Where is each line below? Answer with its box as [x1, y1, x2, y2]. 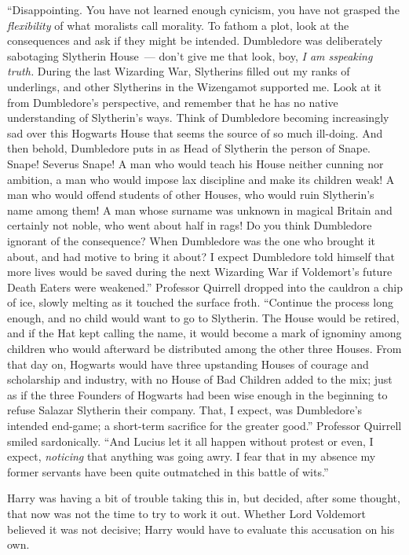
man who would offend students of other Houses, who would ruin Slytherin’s [7, 186, 374, 203]
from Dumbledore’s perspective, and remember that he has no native [7, 94, 338, 110]
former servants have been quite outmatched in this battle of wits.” [7, 463, 329, 480]
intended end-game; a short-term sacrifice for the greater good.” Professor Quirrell [7, 417, 402, 434]
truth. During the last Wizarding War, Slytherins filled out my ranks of [7, 63, 350, 79]
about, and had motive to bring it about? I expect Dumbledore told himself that [7, 248, 395, 264]
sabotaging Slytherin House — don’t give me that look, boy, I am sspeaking [7, 47, 373, 64]
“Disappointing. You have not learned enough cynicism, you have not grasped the [7, 2, 400, 17]
